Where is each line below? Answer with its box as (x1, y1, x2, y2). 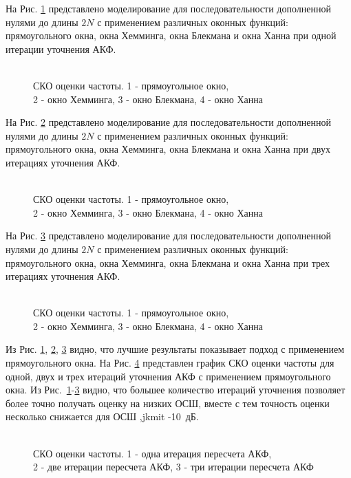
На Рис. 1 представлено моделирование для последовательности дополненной (6, 1, 331, 15)
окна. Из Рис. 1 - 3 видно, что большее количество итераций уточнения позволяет (6, 382, 345, 397)
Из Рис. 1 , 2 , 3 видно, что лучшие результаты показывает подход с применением (6, 342, 345, 356)
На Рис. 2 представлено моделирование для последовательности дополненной (6, 115, 331, 129)
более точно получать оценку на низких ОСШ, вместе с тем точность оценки (6, 395, 330, 410)
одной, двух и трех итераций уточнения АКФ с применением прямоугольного (6, 369, 331, 383)
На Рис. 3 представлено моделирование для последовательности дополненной (6, 228, 331, 243)
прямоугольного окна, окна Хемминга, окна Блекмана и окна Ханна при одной (6, 28, 337, 43)
